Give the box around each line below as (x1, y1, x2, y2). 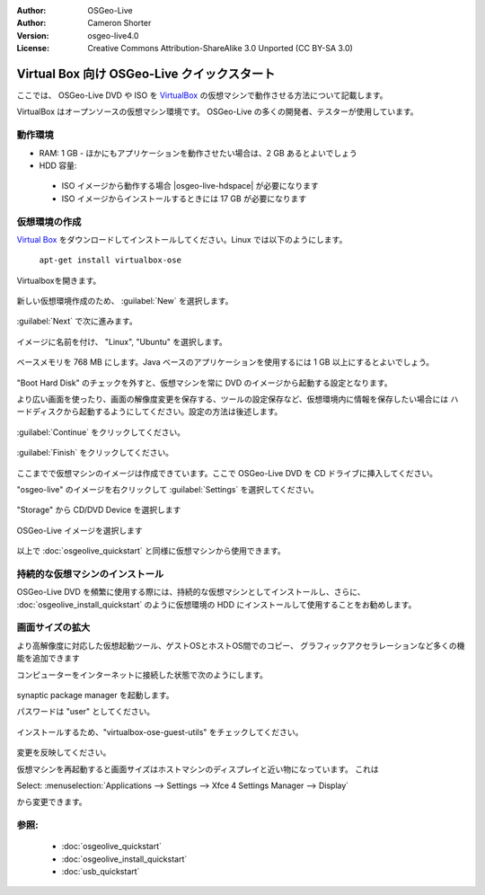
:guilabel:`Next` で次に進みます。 (16, 315, 138, 327)
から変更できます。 (16, 796, 87, 808)
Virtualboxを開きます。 (16, 275, 101, 286)
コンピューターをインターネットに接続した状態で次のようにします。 (16, 669, 269, 680)
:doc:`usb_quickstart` (61, 866, 140, 877)
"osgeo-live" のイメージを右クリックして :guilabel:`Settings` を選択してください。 (16, 484, 319, 494)
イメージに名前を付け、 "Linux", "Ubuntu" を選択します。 (16, 336, 228, 347)
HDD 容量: (39, 160, 77, 171)
